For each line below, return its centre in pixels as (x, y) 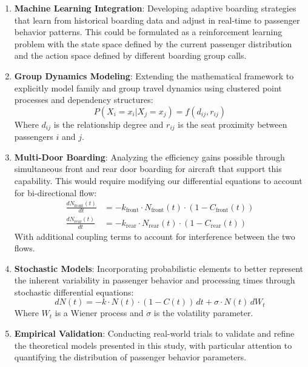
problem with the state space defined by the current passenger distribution (153, 43)
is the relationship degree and (109, 124)
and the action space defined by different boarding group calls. (130, 55)
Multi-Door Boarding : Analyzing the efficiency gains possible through (149, 157)
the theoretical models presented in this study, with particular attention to (153, 345)
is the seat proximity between (233, 124)
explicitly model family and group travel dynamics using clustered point (148, 88)
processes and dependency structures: (84, 100)
